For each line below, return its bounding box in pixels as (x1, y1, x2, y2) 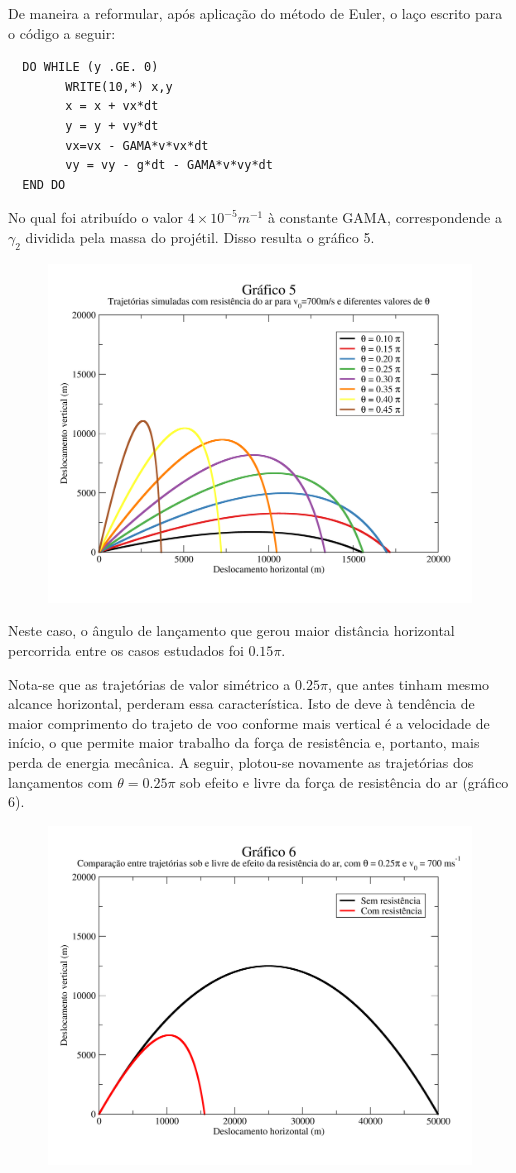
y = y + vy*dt (65, 118, 159, 133)
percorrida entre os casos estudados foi (8, 640, 244, 661)
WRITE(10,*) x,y (65, 79, 173, 94)
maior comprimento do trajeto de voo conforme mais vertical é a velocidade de (8, 712, 490, 733)
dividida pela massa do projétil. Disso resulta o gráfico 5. (25, 226, 375, 247)
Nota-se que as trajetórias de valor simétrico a (8, 673, 291, 694)
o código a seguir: (8, 22, 116, 43)
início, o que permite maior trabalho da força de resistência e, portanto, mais (8, 732, 480, 753)
